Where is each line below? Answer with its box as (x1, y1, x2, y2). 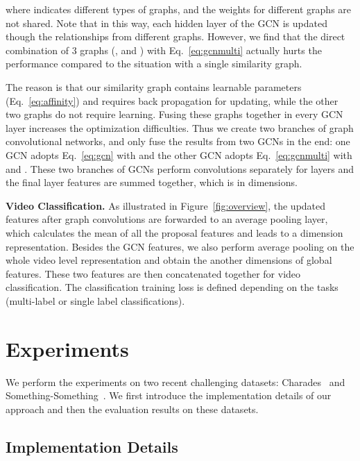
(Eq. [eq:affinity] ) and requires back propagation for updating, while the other (6, 93, 338, 108)
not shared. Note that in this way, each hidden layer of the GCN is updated (6, 15, 327, 30)
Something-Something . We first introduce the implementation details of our (6, 388, 332, 403)
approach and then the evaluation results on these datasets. (6, 401, 259, 416)
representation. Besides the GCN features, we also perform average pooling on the (6, 239, 354, 253)
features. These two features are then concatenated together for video (6, 266, 301, 280)
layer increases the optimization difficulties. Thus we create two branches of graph (6, 120, 354, 135)
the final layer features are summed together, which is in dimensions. (6, 175, 298, 190)
